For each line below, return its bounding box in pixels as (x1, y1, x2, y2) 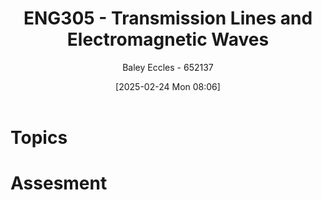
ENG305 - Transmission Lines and (23, 7, 313, 30)
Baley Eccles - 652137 (122, 61, 214, 73)
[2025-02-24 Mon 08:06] (115, 80, 221, 92)
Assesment (10, 172, 108, 195)
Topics (10, 126, 68, 149)
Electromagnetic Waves (66, 28, 270, 51)
